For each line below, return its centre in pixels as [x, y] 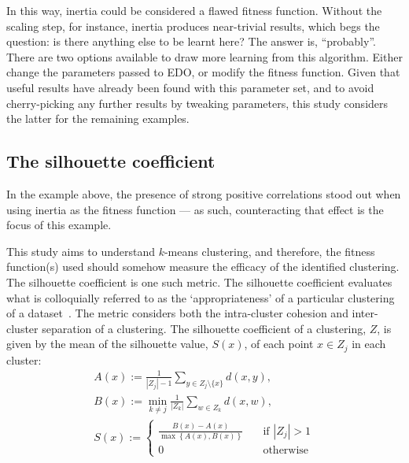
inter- [365, 313]
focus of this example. [59, 225]
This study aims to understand [81, 251]
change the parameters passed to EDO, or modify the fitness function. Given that [203, 72]
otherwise [286, 450]
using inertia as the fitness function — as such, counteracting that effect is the [195, 209]
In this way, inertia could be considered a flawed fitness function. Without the [194, 10]
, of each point [279, 344]
